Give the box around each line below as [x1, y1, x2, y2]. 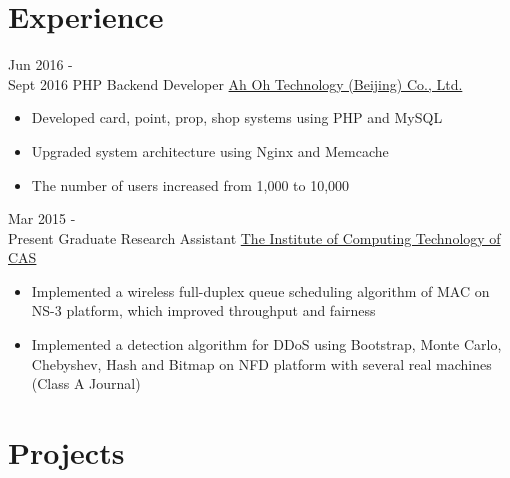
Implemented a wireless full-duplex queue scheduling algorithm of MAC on [31, 280, 490, 301]
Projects [8, 432, 125, 473]
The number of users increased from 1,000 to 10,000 [31, 174, 350, 195]
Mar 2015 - [8, 208, 76, 229]
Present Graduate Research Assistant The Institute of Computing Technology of [8, 227, 501, 248]
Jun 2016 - [8, 54, 73, 75]
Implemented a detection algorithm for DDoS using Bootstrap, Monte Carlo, [31, 334, 502, 355]
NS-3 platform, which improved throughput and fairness [31, 300, 376, 321]
